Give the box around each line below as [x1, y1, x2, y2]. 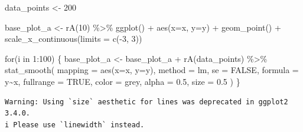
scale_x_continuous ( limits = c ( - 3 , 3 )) [5, 32, 142, 45]
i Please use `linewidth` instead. [5, 120, 145, 129]
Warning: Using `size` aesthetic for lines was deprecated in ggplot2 [5, 97, 288, 106]
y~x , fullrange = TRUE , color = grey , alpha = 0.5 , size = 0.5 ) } [5, 75, 240, 87]
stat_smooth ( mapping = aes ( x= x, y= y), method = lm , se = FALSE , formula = [5, 64, 299, 76]
